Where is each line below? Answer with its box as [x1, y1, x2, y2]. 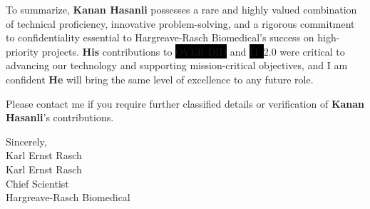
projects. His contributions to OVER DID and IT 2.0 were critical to [41, 44, 345, 58]
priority [6, 44, 38, 58]
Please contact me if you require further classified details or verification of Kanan [6, 96, 365, 111]
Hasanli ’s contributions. [6, 110, 114, 125]
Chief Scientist [6, 175, 69, 190]
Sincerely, [6, 133, 47, 148]
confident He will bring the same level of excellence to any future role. [6, 71, 314, 86]
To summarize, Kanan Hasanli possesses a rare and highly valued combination [6, 2, 357, 16]
